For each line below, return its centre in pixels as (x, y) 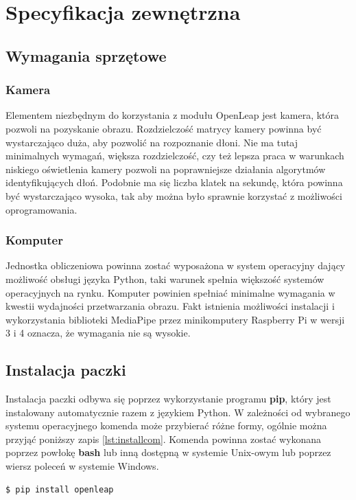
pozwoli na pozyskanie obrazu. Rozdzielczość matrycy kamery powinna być (164, 128)
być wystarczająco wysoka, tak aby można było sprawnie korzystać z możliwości (174, 195)
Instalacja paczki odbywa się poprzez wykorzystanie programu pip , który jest (168, 399)
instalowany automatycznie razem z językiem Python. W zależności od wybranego (178, 412)
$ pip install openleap (60, 489)
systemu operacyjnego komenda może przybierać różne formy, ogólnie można (166, 425)
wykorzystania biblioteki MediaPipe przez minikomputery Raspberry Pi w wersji (175, 319)
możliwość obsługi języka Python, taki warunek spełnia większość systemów (165, 279)
